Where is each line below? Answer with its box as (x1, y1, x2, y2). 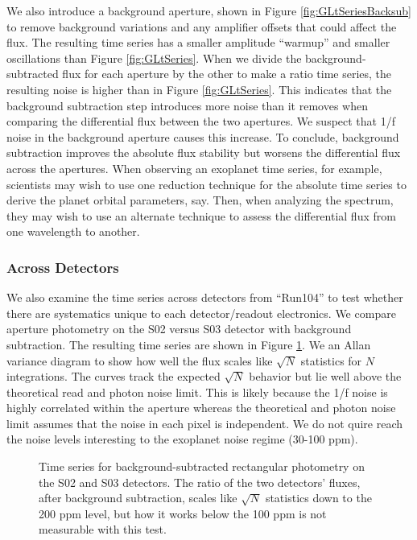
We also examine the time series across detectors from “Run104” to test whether (6, 289, 403, 306)
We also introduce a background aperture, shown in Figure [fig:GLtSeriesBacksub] (6, 2, 411, 19)
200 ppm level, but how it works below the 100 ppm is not (39, 505, 327, 521)
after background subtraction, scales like (39, 489, 237, 506)
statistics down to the (265, 489, 372, 506)
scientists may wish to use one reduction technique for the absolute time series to (6, 175, 407, 192)
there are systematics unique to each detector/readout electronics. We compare (6, 304, 396, 321)
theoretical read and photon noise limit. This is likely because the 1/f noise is (6, 383, 388, 400)
